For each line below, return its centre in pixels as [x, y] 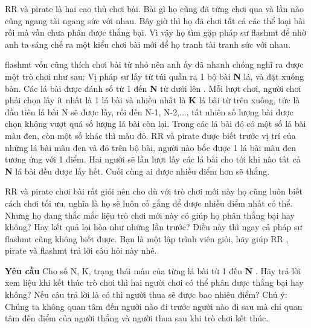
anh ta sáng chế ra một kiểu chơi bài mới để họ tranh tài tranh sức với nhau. [148, 44]
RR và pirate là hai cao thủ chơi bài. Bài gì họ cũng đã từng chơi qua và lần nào [154, 8]
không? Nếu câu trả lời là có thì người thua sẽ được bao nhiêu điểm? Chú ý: [146, 294]
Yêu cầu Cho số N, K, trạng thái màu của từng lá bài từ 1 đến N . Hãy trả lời [153, 270]
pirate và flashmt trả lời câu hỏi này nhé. [81, 250]
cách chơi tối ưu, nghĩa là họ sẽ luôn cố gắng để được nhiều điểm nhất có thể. [149, 203]
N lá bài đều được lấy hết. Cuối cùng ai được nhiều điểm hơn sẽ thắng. [137, 171]
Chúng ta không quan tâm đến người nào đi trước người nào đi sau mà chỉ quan [154, 306]
